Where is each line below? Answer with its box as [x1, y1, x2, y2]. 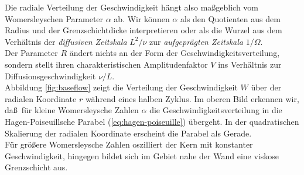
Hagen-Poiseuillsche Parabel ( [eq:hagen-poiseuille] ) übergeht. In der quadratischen [5, 115, 299, 127]
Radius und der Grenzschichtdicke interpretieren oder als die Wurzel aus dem [5, 24, 282, 36]
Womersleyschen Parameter [5, 12, 104, 24]
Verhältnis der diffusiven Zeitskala [5, 35, 127, 47]
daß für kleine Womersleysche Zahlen [5, 104, 139, 116]
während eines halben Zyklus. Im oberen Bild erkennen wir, [85, 92, 299, 104]
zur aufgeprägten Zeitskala [149, 35, 243, 47]
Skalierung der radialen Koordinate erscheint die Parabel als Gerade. [5, 127, 252, 139]
